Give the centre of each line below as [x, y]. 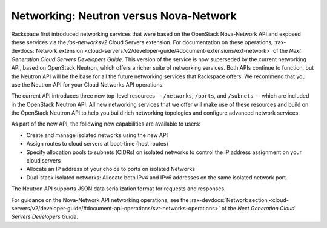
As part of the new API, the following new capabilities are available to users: [106, 124]
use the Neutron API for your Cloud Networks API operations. [88, 84]
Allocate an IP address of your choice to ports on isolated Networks [111, 169]
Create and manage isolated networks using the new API [97, 135]
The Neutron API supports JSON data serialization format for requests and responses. [119, 189]
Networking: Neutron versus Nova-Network [124, 16]
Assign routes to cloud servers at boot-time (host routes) [97, 144]
